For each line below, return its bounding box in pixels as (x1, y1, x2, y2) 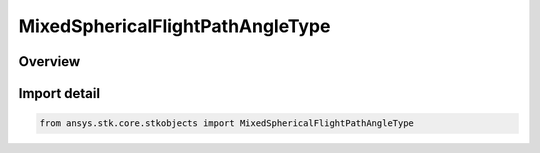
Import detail (18, 85, 100, 102)
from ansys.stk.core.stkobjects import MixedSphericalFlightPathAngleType (39, 118, 415, 129)
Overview (18, 53, 81, 70)
